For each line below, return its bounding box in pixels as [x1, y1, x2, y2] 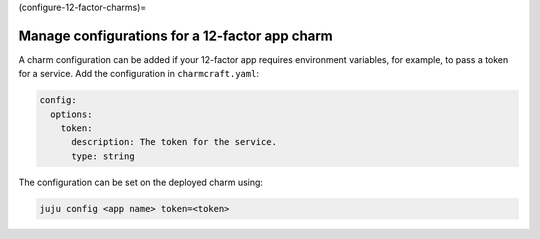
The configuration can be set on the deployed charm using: [18, 176, 264, 188]
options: [50, 108, 93, 120]
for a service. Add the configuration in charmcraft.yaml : [18, 68, 260, 80]
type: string [71, 150, 135, 162]
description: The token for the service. [71, 136, 277, 148]
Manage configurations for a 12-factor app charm [18, 27, 334, 44]
